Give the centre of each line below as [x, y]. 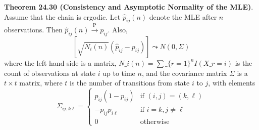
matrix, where [41, 83]
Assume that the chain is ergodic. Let [62, 16]
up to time [119, 73]
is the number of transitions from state [129, 83]
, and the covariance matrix [184, 73]
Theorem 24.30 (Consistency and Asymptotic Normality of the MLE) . [129, 7]
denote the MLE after [183, 16]
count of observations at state [50, 73]
